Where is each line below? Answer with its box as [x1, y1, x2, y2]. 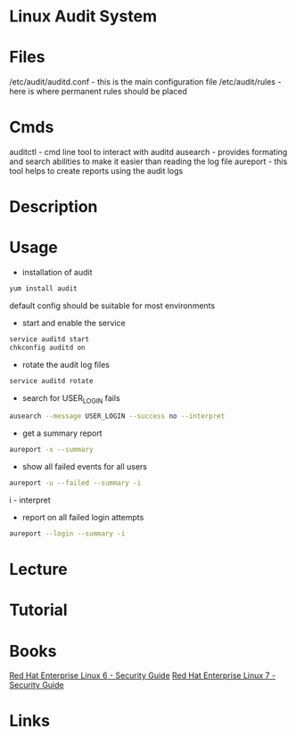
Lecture [9, 560, 69, 580]
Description [9, 197, 98, 217]
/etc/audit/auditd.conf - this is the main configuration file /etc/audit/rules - [9, 77, 282, 87]
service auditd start [9, 335, 90, 344]
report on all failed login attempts [21, 512, 144, 523]
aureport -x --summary [9, 446, 94, 454]
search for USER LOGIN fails [21, 392, 120, 405]
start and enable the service [21, 318, 127, 329]
